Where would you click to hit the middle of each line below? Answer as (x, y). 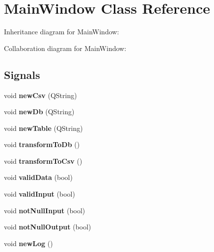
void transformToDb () (42, 144)
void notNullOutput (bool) (48, 227)
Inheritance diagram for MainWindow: (62, 32)
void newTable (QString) (43, 128)
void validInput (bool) (40, 194)
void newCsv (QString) (40, 95)
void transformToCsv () (43, 161)
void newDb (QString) (39, 112)
